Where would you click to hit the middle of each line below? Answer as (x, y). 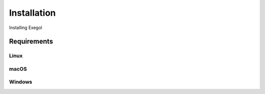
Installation (32, 13)
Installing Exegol (26, 28)
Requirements (31, 42)
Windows (21, 82)
